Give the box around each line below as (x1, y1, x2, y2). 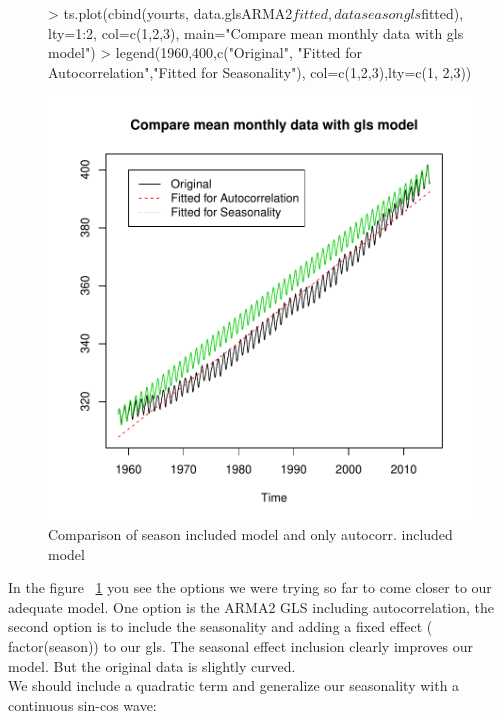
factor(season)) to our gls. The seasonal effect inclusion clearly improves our (8, 635, 474, 656)
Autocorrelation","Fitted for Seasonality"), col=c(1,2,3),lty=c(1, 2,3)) (48, 61, 472, 82)
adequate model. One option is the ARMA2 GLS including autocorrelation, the (8, 596, 495, 617)
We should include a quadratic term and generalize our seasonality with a (8, 675, 460, 696)
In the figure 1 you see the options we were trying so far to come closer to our (8, 577, 492, 598)
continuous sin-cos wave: (8, 694, 157, 715)
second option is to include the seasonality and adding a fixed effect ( (8, 616, 433, 637)
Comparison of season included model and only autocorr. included (48, 523, 453, 544)
